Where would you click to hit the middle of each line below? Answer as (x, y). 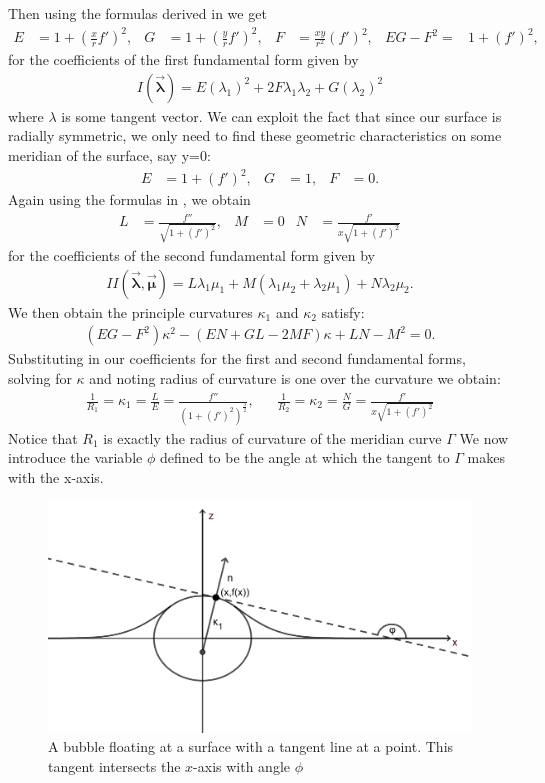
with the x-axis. (56, 476)
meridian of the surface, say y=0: (109, 155)
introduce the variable (75, 457)
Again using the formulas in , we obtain (129, 199)
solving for (40, 377)
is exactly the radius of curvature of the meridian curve (272, 437)
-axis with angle (241, 766)
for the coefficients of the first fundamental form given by (183, 59)
